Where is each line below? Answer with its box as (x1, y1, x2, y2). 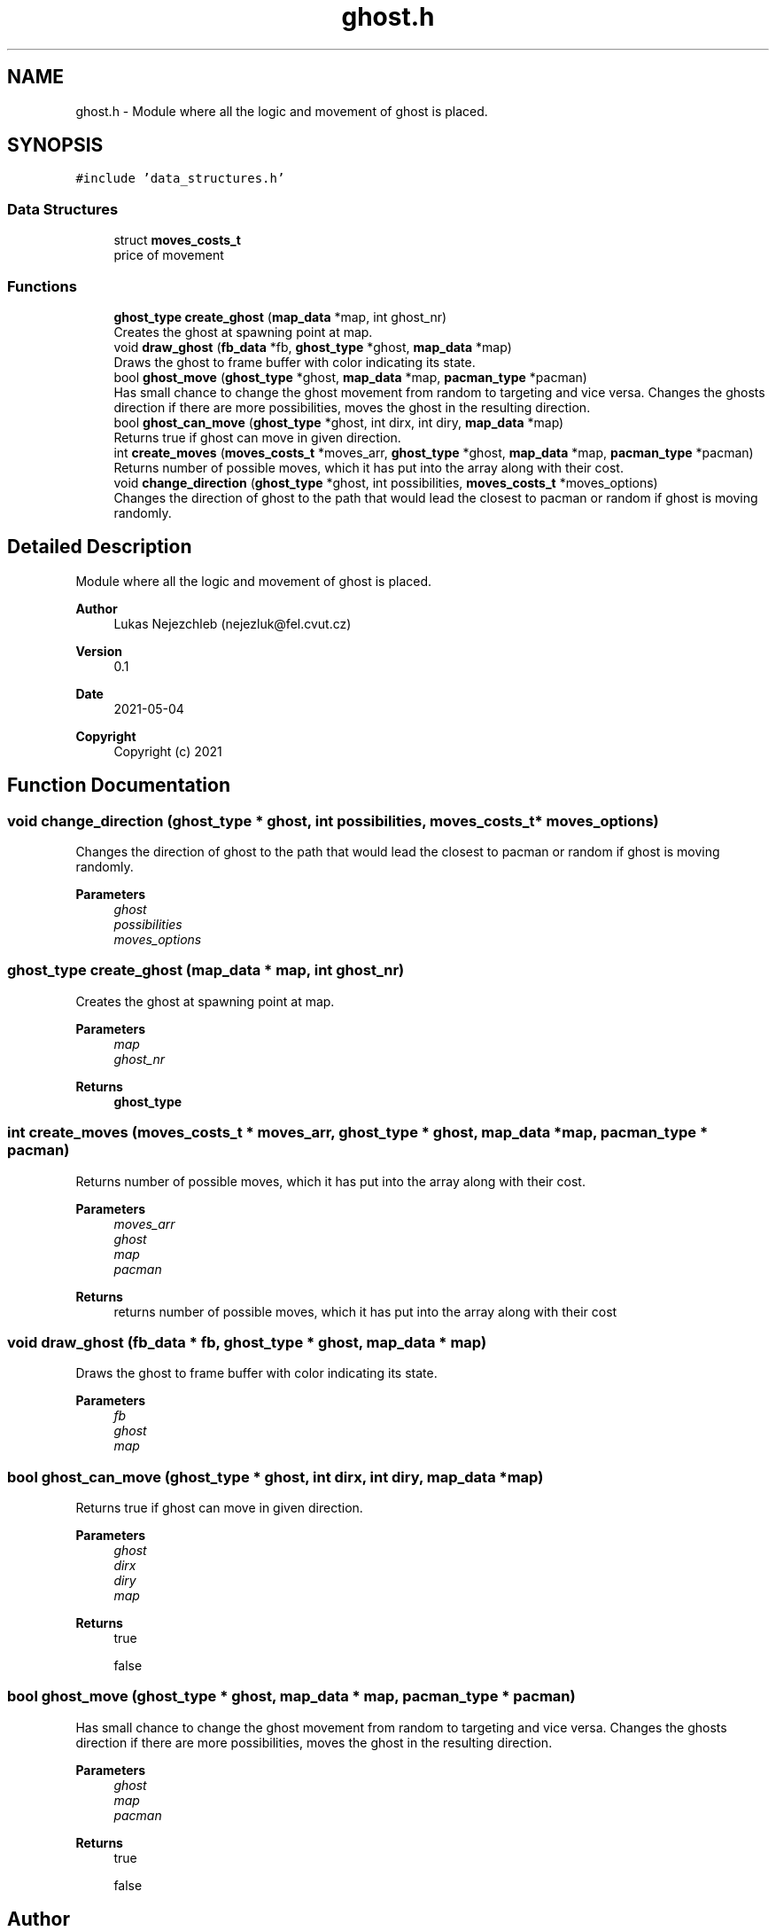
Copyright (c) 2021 (113, 743, 222, 759)
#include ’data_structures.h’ (75, 171, 285, 186)
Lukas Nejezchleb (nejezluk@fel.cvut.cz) (113, 615, 352, 631)
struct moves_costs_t (113, 232, 241, 248)
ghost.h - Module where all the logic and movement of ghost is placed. (75, 103, 488, 119)
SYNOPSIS (7, 134, 104, 157)
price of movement (113, 247, 224, 263)
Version (75, 643, 122, 659)
